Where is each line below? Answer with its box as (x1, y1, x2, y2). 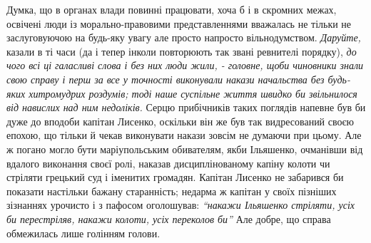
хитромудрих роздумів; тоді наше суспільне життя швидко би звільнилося (29, 86, 357, 100)
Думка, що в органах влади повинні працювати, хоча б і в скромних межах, (6, 2, 337, 16)
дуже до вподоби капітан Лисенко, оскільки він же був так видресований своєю (6, 113, 354, 128)
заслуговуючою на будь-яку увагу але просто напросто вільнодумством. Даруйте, (6, 30, 361, 45)
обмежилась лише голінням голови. (6, 225, 161, 240)
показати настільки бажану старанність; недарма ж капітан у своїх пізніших (6, 183, 337, 198)
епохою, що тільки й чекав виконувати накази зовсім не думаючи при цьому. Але (6, 128, 362, 143)
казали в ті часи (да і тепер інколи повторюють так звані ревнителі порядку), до (6, 43, 357, 58)
